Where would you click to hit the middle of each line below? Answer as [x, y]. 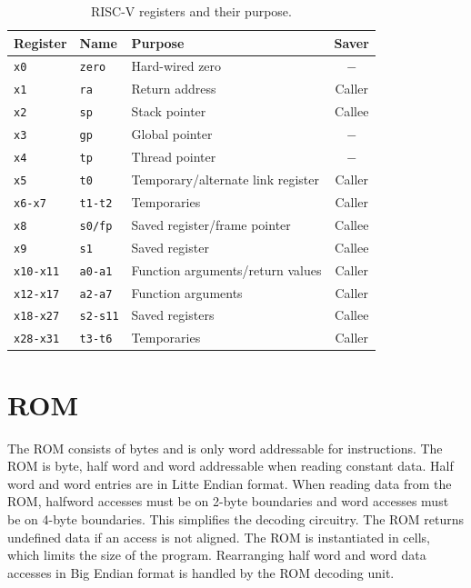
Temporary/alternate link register [225, 179]
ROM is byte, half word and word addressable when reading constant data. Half [230, 466]
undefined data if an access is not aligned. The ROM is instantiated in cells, [219, 537]
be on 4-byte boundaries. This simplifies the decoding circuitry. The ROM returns [236, 518]
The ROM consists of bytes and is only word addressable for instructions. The [225, 448]
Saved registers [173, 315]
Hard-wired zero [176, 66]
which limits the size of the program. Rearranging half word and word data [217, 555]
